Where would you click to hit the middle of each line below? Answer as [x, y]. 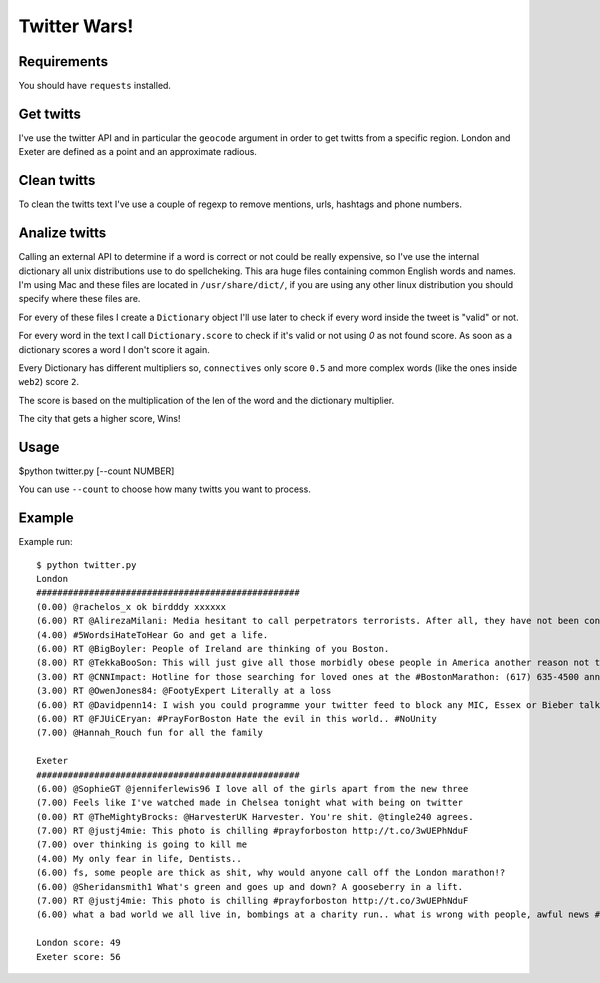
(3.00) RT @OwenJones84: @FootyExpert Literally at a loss [184, 691]
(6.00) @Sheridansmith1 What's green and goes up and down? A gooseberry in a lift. [250, 886]
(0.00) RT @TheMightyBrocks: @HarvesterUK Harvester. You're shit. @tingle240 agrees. [255, 816]
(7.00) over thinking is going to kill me [142, 844]
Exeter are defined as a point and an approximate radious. [137, 152]
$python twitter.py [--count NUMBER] [96, 471]
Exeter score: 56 [78, 956]
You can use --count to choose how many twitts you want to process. [165, 489]
